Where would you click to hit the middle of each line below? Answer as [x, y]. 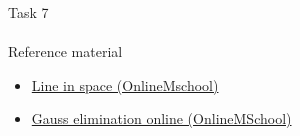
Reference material [65, 51]
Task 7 [28, 12]
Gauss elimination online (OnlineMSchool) [161, 118]
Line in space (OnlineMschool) [125, 84]
